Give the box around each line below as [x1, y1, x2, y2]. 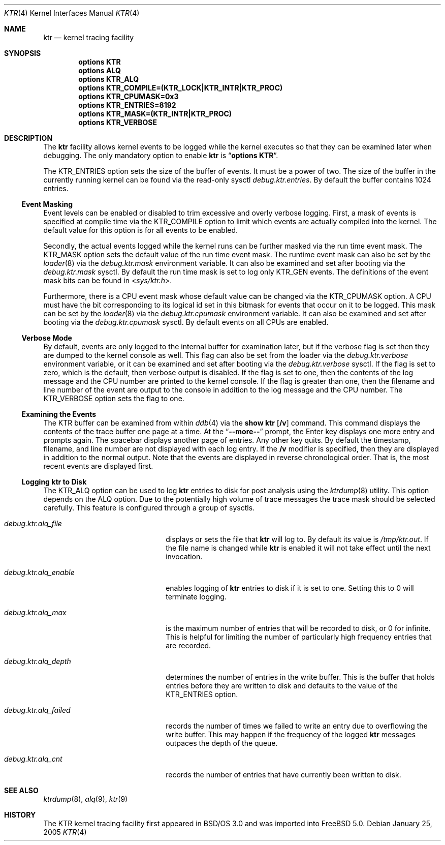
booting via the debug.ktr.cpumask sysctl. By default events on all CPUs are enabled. [43, 318, 329, 326]
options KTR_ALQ [78, 75, 139, 83]
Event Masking [21, 200, 73, 208]
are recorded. [166, 641, 211, 650]
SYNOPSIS [4, 49, 41, 57]
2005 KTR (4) [43, 828, 87, 836]
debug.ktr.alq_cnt [4, 755, 62, 763]
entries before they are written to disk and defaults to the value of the [166, 681, 398, 690]
